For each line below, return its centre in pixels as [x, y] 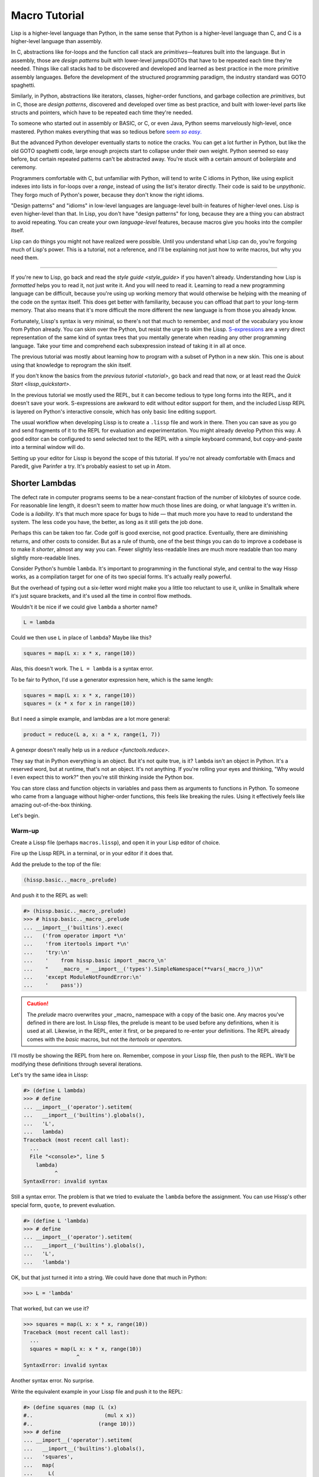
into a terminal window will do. [48, 447]
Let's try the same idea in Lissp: [50, 1075]
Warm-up [25, 831]
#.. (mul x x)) [79, 1416]
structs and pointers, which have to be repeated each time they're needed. [102, 113]
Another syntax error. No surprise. [53, 1381]
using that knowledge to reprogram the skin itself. [71, 365]
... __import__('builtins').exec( [73, 927]
